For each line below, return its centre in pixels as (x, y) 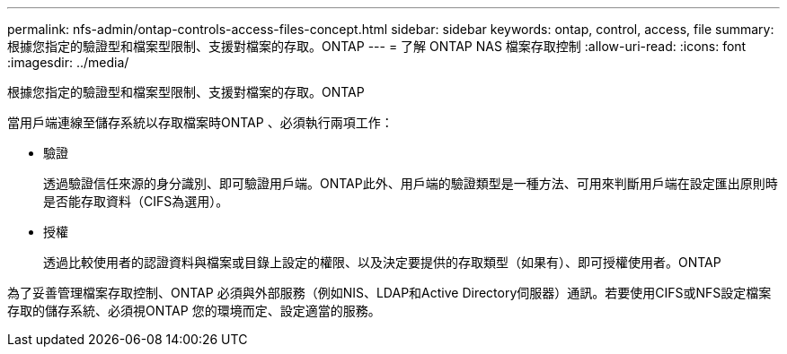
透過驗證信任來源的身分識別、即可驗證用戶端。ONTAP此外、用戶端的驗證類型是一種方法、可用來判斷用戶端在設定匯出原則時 (411, 183)
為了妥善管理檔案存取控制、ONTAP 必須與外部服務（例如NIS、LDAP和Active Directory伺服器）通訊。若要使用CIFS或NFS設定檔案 (389, 293)
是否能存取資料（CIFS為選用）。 (136, 201)
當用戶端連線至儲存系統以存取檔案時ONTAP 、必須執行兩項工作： (200, 122)
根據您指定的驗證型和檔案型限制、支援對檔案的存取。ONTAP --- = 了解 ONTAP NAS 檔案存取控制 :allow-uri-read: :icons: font (377, 46)
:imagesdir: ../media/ (68, 62)
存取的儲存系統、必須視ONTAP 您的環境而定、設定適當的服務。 (194, 311)
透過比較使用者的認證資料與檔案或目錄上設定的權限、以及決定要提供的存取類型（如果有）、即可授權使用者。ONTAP (382, 262)
